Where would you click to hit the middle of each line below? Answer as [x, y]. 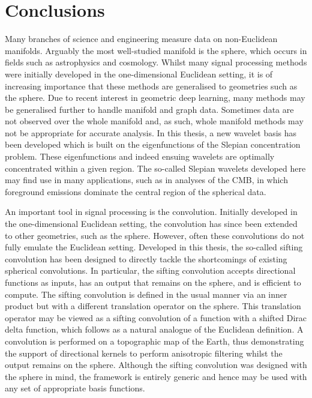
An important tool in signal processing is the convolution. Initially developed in [151, 212]
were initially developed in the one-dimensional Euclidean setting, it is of [139, 74]
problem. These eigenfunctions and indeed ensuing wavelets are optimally [140, 156]
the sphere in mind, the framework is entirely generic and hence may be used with [156, 376]
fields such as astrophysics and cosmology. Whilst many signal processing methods [156, 62]
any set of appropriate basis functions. [75, 388]
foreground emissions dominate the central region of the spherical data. [136, 191]
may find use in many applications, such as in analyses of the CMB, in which [146, 180]
